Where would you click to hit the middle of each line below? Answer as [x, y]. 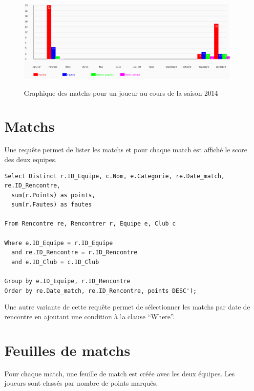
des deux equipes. [31, 159]
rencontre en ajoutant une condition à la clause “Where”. [90, 316]
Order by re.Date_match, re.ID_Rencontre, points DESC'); [101, 291]
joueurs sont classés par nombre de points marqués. [81, 383]
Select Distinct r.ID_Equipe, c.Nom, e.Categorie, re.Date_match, [115, 176]
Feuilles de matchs [67, 350]
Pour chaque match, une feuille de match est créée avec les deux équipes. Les [120, 373]
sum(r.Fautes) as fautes [52, 205]
